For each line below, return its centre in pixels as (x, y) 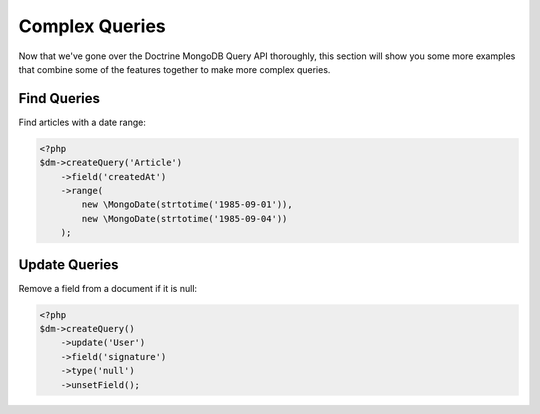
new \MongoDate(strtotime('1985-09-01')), (187, 204)
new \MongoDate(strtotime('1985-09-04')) (184, 218)
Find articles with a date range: (82, 122)
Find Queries (59, 98)
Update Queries (68, 264)
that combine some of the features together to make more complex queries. (174, 69)
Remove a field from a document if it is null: (108, 288)
